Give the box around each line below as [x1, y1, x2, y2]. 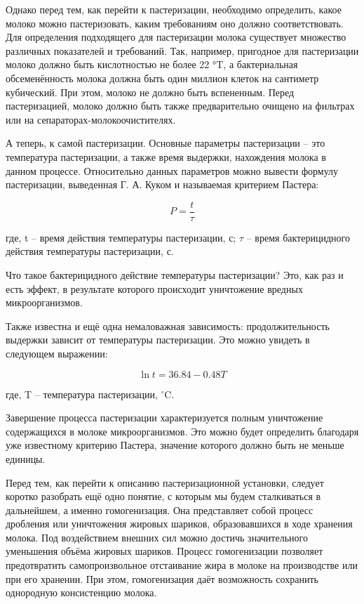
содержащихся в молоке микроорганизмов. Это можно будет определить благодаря [6, 424, 359, 438]
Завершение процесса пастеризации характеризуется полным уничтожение [6, 410, 323, 425]
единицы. [6, 451, 46, 466]
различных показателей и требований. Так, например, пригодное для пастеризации [6, 43, 359, 58]
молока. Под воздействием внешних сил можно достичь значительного [6, 530, 308, 544]
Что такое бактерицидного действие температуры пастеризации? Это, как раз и [6, 267, 344, 282]
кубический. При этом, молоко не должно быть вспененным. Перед [6, 84, 295, 99]
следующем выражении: [6, 346, 108, 360]
